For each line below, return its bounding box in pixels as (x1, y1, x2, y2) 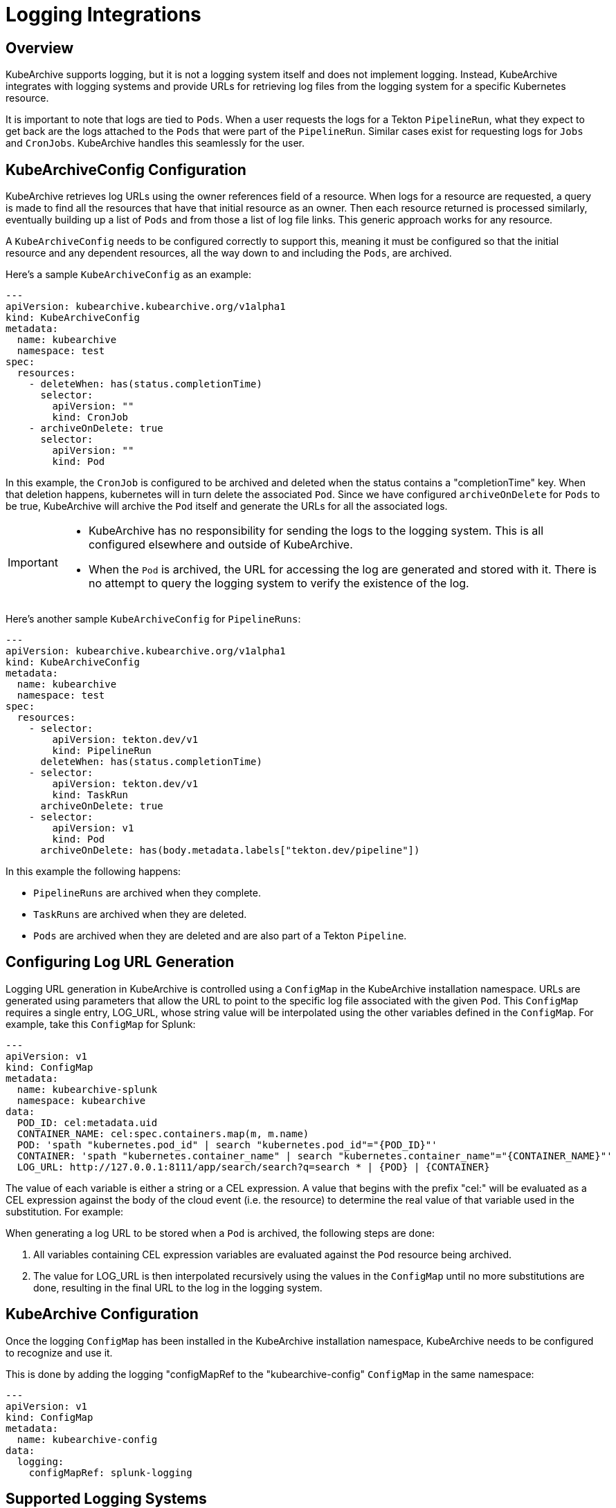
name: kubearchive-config (17, 1433, 158, 1445)
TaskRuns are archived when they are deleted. (33, 908, 247, 921)
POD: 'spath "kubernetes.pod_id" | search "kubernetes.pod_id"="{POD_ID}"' (17, 1139, 437, 1150)
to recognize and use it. (6, 1346, 113, 1359)
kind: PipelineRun (52, 745, 152, 757)
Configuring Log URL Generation (6, 953, 235, 971)
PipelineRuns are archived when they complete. (33, 887, 262, 899)
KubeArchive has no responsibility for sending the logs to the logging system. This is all (88, 524, 544, 538)
